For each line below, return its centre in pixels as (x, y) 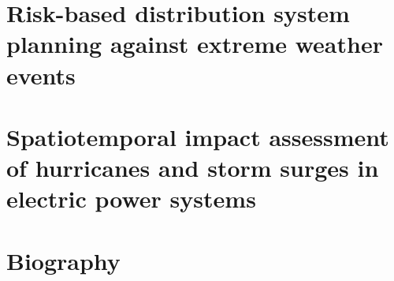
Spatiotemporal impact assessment (198, 136)
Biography (63, 260)
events (41, 75)
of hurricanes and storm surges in (193, 168)
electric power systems (131, 199)
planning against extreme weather (195, 44)
